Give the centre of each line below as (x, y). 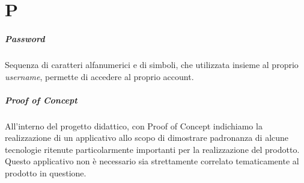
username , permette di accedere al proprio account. (99, 76)
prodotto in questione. (46, 173)
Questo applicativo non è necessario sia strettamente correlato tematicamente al (152, 161)
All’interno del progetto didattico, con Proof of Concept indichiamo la (134, 126)
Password (25, 38)
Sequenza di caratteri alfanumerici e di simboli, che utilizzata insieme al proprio (152, 64)
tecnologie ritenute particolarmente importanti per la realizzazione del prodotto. (152, 149)
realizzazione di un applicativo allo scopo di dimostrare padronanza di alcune (147, 138)
